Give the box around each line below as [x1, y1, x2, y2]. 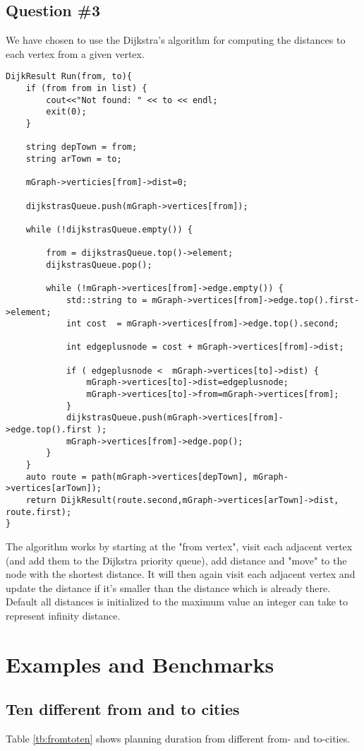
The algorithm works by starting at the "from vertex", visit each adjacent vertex [6, 538, 353, 553]
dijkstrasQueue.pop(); [46, 259, 152, 270]
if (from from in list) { [25, 83, 147, 94]
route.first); [6, 507, 72, 517]
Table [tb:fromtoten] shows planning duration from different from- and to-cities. [6, 731, 351, 746]
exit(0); [46, 107, 87, 117]
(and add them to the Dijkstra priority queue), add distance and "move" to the [6, 552, 347, 567]
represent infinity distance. [6, 608, 121, 622]
